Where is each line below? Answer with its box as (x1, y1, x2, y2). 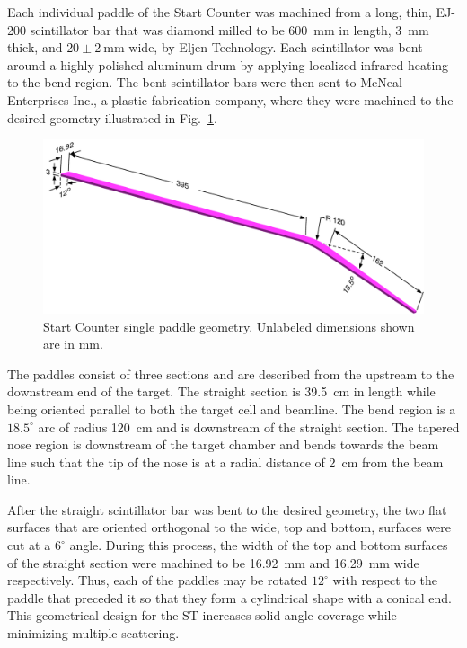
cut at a (7, 536, 51, 555)
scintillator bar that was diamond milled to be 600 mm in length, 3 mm (30, 20, 429, 39)
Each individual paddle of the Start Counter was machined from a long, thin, (7, 3, 432, 21)
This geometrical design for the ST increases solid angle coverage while (7, 606, 397, 625)
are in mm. (43, 334, 103, 353)
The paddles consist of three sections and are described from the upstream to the (7, 364, 454, 383)
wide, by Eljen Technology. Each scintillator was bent (128, 38, 423, 57)
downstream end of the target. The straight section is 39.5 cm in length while (7, 382, 436, 401)
